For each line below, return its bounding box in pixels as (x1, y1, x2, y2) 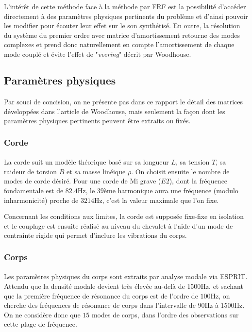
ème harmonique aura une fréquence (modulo (103, 185, 238, 195)
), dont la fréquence (169, 176, 228, 186)
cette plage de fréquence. (4, 319, 77, 329)
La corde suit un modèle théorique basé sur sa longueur (4, 157, 169, 167)
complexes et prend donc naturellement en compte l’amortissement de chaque (4, 39, 235, 50)
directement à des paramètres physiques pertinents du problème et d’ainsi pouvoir (4, 11, 248, 21)
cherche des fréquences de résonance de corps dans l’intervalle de (4, 300, 196, 310)
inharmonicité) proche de (4, 195, 79, 205)
